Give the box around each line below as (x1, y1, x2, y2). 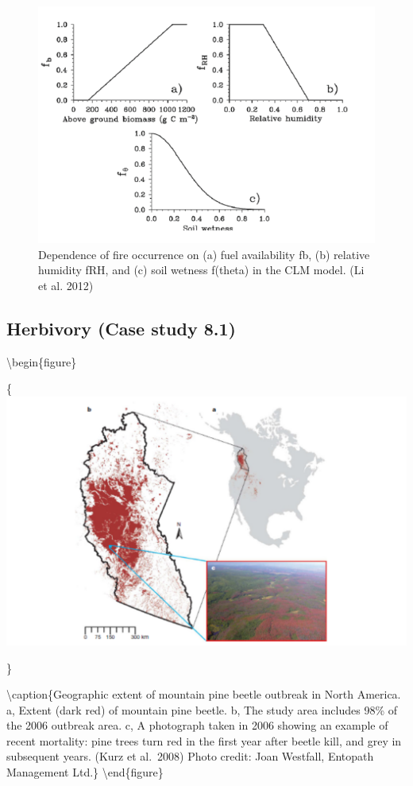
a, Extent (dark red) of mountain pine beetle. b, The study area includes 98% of (6, 701, 398, 718)
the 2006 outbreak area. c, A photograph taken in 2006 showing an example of (6, 717, 388, 734)
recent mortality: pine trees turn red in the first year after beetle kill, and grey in (6, 732, 402, 749)
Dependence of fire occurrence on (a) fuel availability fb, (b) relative (38, 246, 370, 262)
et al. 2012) (38, 277, 94, 293)
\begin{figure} (6, 353, 77, 370)
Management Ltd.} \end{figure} (6, 764, 164, 780)
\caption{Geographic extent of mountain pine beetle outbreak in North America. (6, 686, 401, 703)
